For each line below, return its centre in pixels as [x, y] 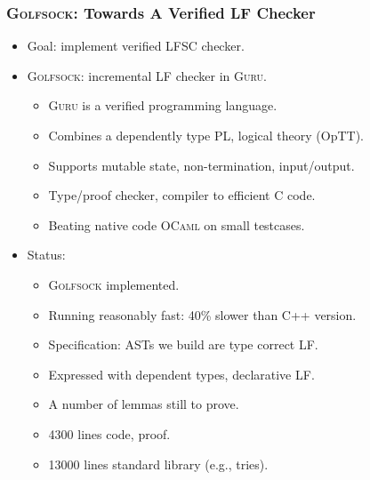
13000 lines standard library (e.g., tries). [158, 464]
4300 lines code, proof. [109, 433]
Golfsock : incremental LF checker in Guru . [147, 75]
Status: [46, 255]
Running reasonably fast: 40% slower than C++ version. [202, 314]
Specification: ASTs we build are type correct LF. [183, 344]
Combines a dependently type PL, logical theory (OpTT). [206, 135]
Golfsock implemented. [114, 284]
